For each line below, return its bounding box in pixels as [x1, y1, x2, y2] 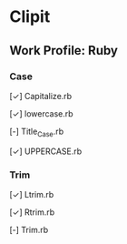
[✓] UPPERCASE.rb [9, 146, 83, 157]
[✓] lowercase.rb [9, 107, 74, 119]
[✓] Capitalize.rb [9, 90, 73, 101]
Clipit [9, 6, 51, 27]
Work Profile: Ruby [9, 43, 118, 58]
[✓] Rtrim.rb [9, 207, 55, 218]
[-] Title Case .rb [9, 126, 64, 138]
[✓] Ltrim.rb [9, 188, 54, 199]
